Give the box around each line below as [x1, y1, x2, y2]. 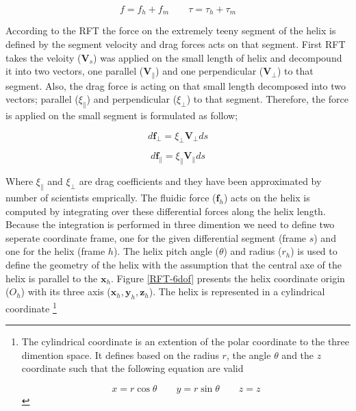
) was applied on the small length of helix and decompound [93, 50, 342, 64]
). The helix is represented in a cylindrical [149, 284, 325, 299]
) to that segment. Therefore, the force [186, 92, 348, 106]
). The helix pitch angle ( [113, 244, 219, 258]
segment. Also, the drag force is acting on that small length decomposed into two [5, 78, 346, 92]
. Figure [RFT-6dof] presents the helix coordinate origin [110, 271, 345, 285]
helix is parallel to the [5, 271, 98, 285]
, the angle [226, 347, 271, 362]
